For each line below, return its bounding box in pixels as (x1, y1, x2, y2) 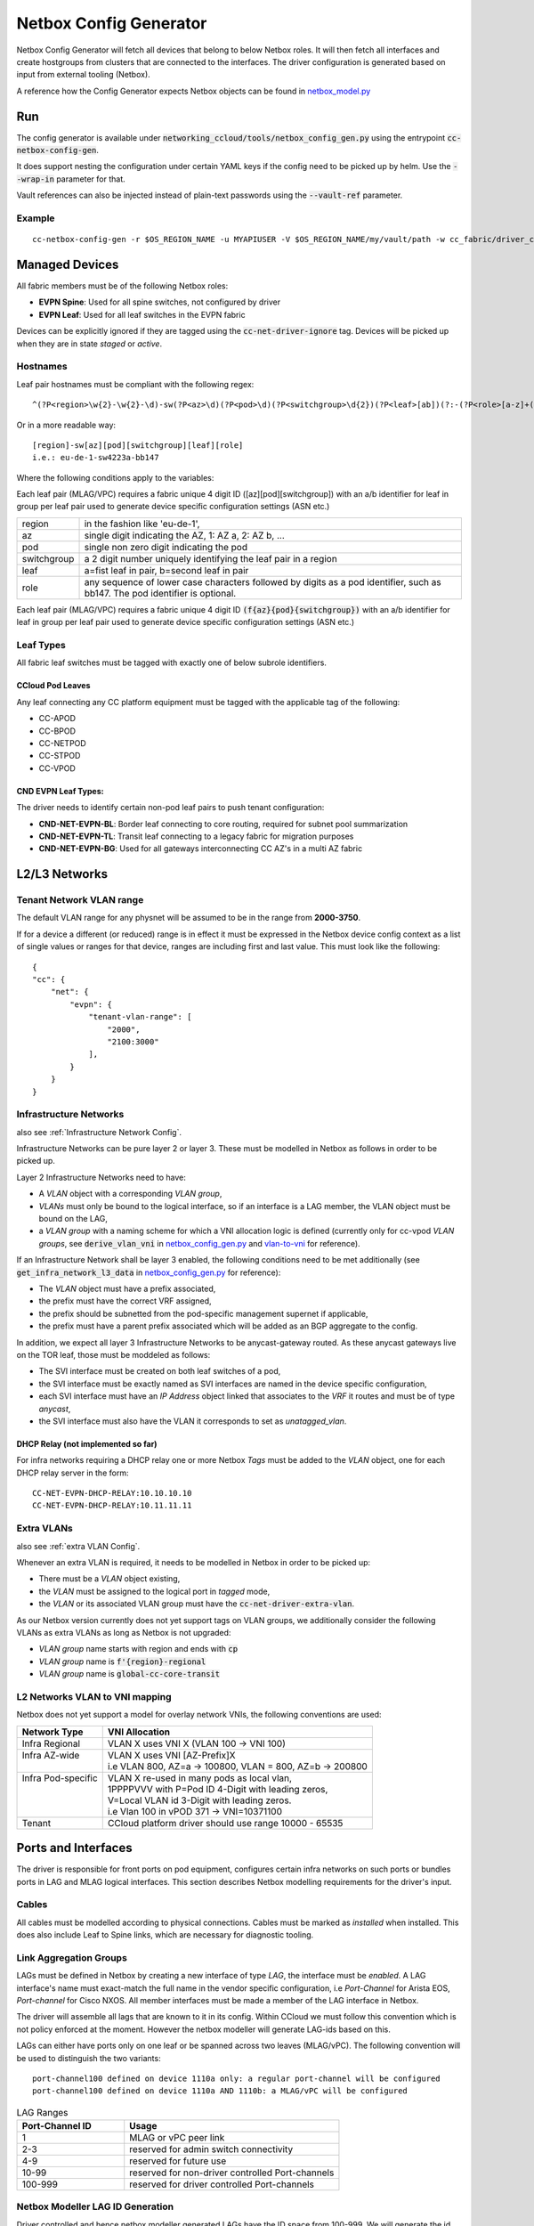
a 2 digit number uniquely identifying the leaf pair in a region (84, 552, 337, 565)
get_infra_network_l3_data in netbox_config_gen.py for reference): (16, 1267, 281, 1278)
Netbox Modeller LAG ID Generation (16, 2200, 174, 2213)
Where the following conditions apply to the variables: (16, 472, 214, 483)
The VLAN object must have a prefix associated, (38, 1283, 216, 1294)
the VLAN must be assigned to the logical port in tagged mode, (38, 1586, 271, 1596)
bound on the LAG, (38, 1214, 109, 1224)
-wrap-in (16, 174, 55, 184)
